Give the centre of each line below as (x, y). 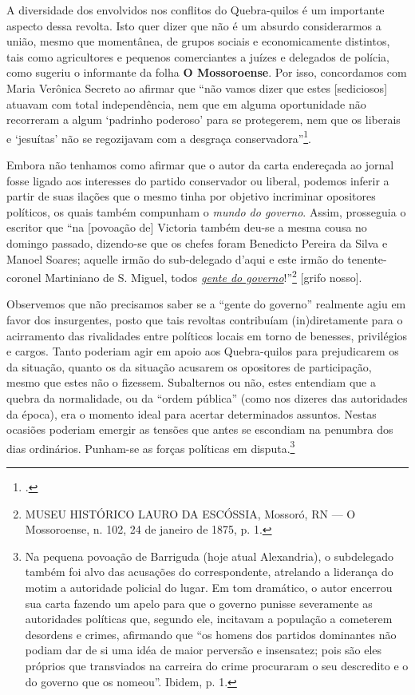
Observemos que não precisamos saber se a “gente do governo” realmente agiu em (206, 304)
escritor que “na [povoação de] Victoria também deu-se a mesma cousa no (187, 227)
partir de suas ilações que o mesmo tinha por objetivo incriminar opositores (191, 196)
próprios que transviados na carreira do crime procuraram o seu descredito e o (217, 665)
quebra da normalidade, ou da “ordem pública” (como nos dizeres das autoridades (207, 397)
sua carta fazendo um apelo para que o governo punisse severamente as (199, 603)
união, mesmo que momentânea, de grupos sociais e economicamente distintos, (198, 41)
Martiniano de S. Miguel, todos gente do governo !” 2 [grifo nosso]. (204, 276)
